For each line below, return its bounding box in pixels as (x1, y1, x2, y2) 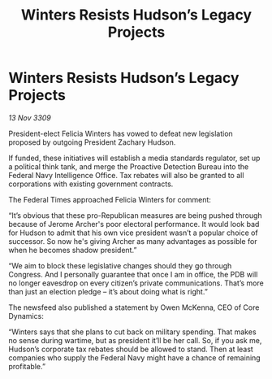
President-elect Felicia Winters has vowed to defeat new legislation (8, 129, 233, 138)
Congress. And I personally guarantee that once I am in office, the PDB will (8, 269, 258, 279)
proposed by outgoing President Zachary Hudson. (8, 137, 176, 147)
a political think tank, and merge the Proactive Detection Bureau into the (8, 161, 249, 172)
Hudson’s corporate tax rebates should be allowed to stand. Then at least (8, 344, 253, 354)
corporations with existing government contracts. (8, 179, 174, 189)
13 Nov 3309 (8, 112, 51, 123)
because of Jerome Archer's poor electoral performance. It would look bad (8, 219, 260, 229)
